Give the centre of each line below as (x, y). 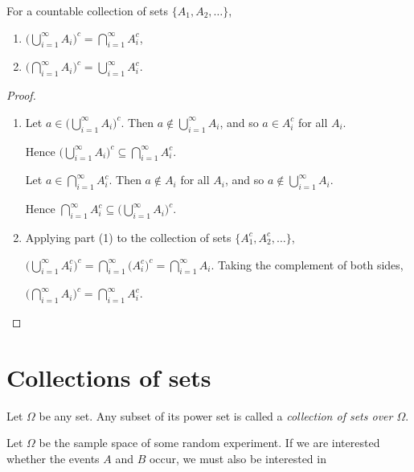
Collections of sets (109, 377)
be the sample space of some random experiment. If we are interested (209, 443)
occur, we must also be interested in (238, 459)
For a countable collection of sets (88, 10)
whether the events (53, 459)
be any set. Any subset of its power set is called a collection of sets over (216, 415)
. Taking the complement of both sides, (307, 264)
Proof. (21, 95)
